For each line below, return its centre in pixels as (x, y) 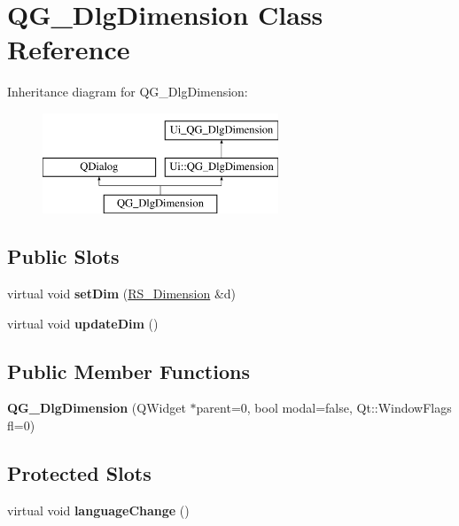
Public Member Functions (128, 371)
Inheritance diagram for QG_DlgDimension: (128, 92)
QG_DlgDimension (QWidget (97, 408)
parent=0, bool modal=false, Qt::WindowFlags (324, 408)
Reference (69, 49)
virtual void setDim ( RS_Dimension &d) (122, 294)
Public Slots (63, 256)
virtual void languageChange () (98, 510)
